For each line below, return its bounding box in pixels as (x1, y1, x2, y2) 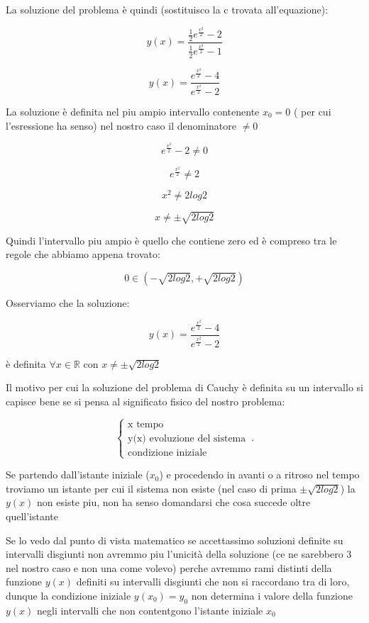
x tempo (128, 419, 164, 430)
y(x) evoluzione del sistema (128, 433, 246, 444)
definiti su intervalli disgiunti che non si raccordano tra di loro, (76, 574, 350, 589)
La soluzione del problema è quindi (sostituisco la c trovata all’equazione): (6, 2, 329, 16)
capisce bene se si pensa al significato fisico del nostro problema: (6, 394, 285, 409)
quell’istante (6, 508, 58, 523)
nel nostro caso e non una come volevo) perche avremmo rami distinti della (6, 560, 332, 575)
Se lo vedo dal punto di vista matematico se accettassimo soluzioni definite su (6, 532, 343, 547)
